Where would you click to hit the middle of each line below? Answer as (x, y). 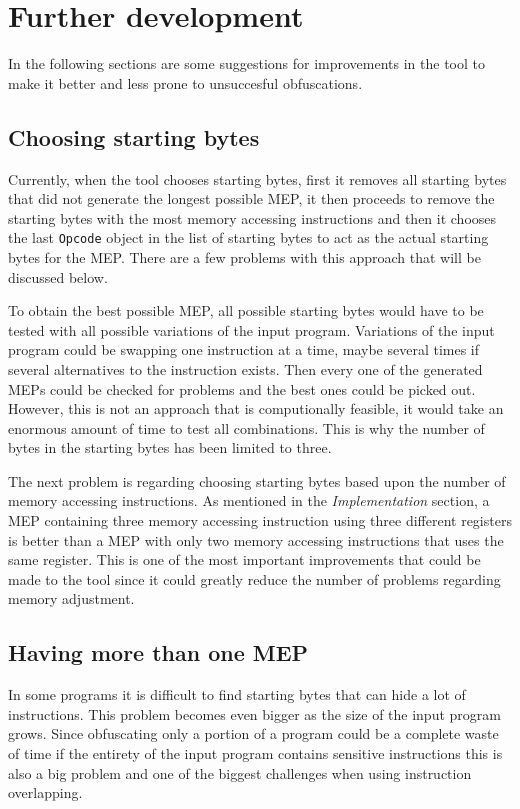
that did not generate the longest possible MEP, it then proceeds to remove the (251, 198)
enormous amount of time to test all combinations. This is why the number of (246, 427)
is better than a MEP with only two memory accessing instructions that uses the (256, 539)
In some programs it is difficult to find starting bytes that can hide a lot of (237, 694)
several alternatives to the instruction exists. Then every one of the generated (245, 368)
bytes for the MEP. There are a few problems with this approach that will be (244, 256)
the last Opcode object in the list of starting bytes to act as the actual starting (248, 237)
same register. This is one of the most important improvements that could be (244, 559)
